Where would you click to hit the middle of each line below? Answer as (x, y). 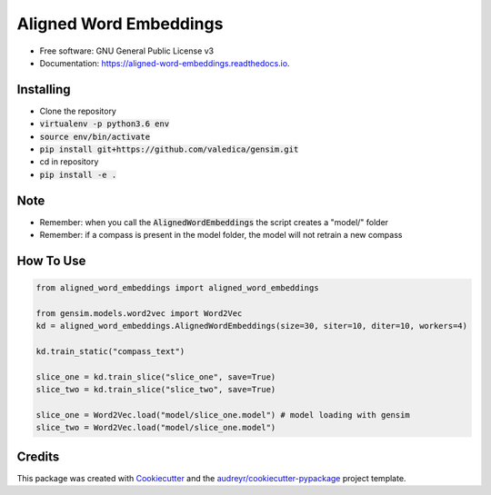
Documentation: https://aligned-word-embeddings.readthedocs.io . (165, 63)
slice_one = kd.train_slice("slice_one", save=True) (156, 376)
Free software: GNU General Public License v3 (127, 51)
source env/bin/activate (95, 137)
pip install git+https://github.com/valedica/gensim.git (169, 149)
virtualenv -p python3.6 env (105, 124)
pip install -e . (78, 174)
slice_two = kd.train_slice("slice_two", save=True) (156, 390)
